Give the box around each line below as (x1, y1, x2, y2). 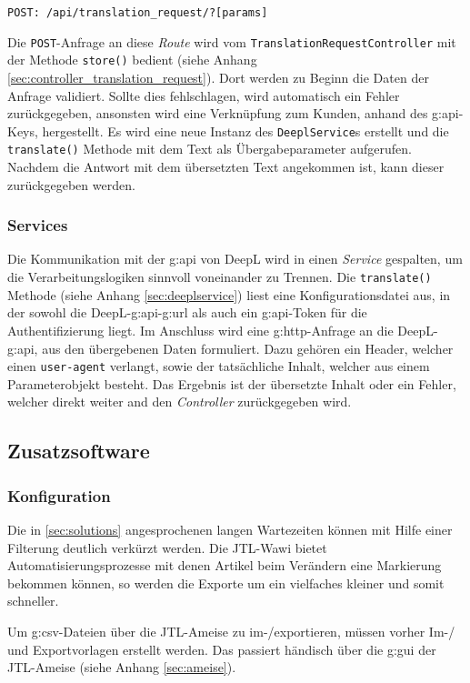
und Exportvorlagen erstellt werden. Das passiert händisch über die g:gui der (7, 639, 436, 658)
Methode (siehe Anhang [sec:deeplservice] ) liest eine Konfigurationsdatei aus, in (7, 285, 451, 304)
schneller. (7, 591, 59, 610)
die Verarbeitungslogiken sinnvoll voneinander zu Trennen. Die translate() (7, 267, 432, 286)
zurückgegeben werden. (7, 175, 135, 194)
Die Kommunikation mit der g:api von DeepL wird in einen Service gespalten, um (7, 249, 463, 268)
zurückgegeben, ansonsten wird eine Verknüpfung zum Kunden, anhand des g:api (7, 104, 459, 123)
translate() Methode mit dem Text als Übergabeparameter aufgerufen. (7, 139, 412, 158)
